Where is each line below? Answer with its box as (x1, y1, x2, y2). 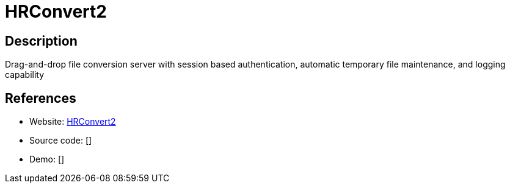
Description (5, 33, 78, 49)
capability (5, 69, 45, 80)
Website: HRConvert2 (29, 116, 116, 127)
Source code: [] (29, 135, 92, 146)
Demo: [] (29, 154, 65, 165)
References (5, 90, 76, 106)
